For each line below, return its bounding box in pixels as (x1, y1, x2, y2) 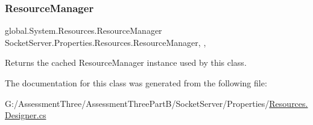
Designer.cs (5, 109, 46, 121)
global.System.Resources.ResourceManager (5, 24, 162, 37)
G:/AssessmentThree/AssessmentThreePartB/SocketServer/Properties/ (5, 97, 270, 109)
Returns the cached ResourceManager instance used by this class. (5, 56, 247, 69)
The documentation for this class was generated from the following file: (5, 77, 267, 89)
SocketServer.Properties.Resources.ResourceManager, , (5, 36, 206, 48)
